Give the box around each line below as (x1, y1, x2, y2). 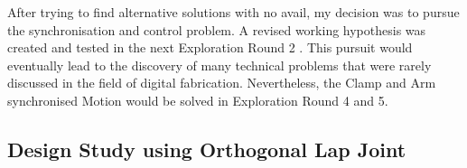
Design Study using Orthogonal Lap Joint (7, 135, 406, 163)
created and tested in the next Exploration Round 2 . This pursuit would (7, 38, 413, 57)
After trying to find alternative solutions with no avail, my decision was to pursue (7, 3, 460, 21)
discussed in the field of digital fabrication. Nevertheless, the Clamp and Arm (7, 73, 436, 92)
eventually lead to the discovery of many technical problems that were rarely (7, 55, 432, 74)
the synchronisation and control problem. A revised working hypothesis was (7, 20, 426, 39)
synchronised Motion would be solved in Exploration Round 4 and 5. (7, 90, 388, 109)
